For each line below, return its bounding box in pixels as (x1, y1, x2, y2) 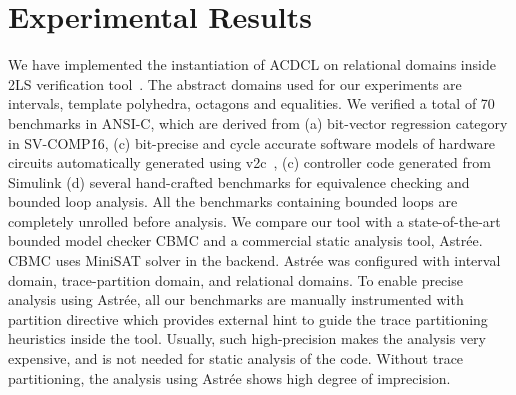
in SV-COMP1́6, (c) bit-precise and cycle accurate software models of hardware (8, 132, 496, 153)
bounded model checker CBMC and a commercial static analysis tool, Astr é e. (8, 230, 483, 251)
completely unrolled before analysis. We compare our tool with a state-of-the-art (8, 210, 501, 231)
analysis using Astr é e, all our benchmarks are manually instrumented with (8, 289, 464, 310)
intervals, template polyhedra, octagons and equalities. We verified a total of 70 (8, 93, 495, 114)
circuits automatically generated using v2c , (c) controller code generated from (8, 152, 491, 173)
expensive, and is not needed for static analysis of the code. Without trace (8, 348, 464, 369)
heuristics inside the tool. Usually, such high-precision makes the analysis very (8, 328, 486, 349)
